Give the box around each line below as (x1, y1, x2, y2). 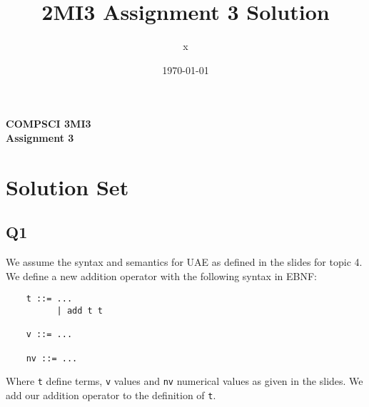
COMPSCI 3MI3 (6, 116, 91, 131)
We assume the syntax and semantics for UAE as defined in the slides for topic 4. (6, 254, 363, 269)
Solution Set (6, 172, 129, 201)
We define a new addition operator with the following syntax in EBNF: (6, 268, 317, 283)
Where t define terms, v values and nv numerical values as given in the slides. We (6, 373, 363, 388)
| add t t (56, 305, 103, 316)
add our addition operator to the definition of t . (6, 387, 216, 402)
